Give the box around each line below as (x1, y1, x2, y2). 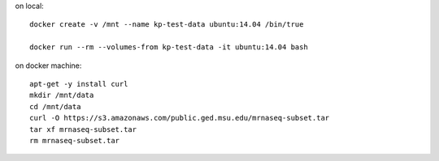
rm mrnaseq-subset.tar (29, 136, 120, 145)
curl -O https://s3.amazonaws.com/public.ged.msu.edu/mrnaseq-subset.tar (29, 113, 330, 123)
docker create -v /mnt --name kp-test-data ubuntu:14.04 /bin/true (29, 20, 304, 29)
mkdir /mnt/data (29, 91, 94, 100)
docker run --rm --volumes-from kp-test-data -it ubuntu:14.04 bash (29, 43, 308, 52)
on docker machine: (15, 61, 82, 70)
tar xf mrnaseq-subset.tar (29, 125, 137, 133)
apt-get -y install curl (29, 79, 128, 88)
